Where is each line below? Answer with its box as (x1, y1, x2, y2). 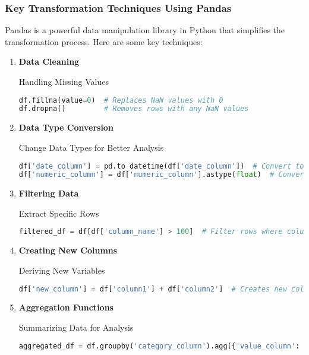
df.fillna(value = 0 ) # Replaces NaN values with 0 (18, 96, 223, 104)
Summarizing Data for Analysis (18, 321, 134, 333)
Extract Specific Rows (18, 207, 99, 219)
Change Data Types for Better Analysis (18, 141, 164, 153)
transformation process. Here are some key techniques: (5, 35, 203, 47)
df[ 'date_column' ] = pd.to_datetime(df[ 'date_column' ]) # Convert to (18, 161, 304, 170)
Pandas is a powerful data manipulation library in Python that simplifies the (5, 24, 285, 36)
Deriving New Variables (18, 264, 105, 276)
